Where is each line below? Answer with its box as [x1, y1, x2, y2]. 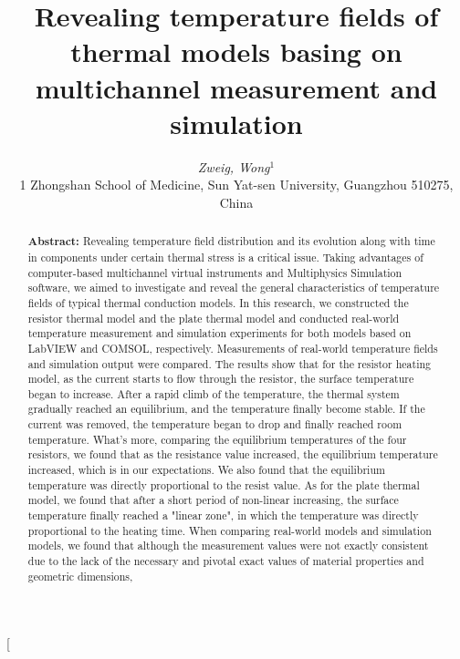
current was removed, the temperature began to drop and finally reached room [27, 417, 402, 432]
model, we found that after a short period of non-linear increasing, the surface [27, 492, 399, 508]
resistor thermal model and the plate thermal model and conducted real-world [27, 310, 400, 325]
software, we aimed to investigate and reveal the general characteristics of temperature [27, 280, 440, 295]
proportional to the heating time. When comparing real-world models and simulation [27, 522, 432, 538]
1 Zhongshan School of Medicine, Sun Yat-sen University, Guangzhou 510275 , [19, 175, 454, 194]
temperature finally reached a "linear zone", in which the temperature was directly [27, 508, 419, 523]
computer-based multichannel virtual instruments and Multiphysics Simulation [27, 264, 402, 280]
